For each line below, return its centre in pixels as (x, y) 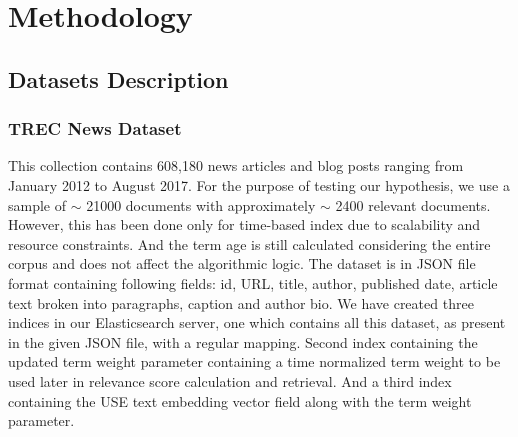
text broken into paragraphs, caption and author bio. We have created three (241, 302)
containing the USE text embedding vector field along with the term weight (240, 400)
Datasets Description (118, 78)
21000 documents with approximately (201, 204)
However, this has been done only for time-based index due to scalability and (244, 224)
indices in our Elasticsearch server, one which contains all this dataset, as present (257, 322)
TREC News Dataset (95, 128)
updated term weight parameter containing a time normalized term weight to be (254, 361)
